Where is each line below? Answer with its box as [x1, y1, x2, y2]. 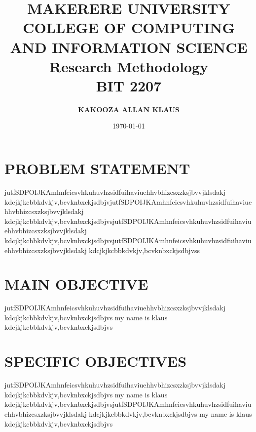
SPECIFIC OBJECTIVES [4, 351, 187, 371]
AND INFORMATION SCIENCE [10, 37, 248, 57]
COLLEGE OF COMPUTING [23, 17, 235, 38]
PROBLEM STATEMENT [4, 158, 190, 178]
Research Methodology [49, 56, 209, 76]
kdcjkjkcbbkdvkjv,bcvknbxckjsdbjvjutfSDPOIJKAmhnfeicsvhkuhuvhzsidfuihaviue [4, 196, 252, 207]
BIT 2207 [96, 75, 162, 95]
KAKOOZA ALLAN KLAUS [78, 104, 180, 114]
